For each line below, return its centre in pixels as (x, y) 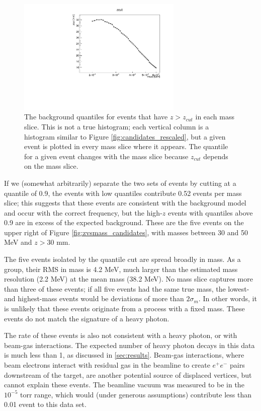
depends (216, 156)
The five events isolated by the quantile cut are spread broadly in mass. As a (122, 259)
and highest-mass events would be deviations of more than (94, 298)
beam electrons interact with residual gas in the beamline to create (107, 365)
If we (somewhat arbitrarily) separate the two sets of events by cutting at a (120, 183)
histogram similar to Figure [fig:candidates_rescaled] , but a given (125, 136)
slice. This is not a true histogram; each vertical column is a (117, 126)
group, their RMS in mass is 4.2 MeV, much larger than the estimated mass (121, 269)
